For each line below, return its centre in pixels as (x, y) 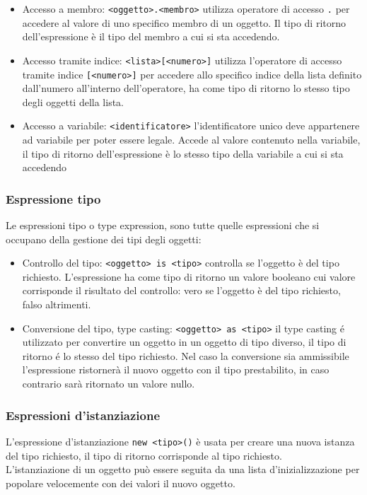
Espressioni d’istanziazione (83, 415)
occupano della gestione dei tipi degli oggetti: (104, 239)
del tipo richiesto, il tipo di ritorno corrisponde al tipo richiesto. (144, 455)
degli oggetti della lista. (73, 101)
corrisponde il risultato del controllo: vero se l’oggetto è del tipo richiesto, (181, 290)
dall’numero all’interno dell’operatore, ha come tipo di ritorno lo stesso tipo (186, 88)
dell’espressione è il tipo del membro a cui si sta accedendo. (151, 36)
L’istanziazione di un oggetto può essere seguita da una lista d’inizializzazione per (183, 469)
